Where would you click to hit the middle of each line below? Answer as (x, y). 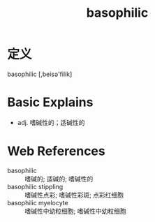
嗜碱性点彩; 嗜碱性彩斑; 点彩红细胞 (74, 195)
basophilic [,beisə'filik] (40, 74)
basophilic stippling (35, 186)
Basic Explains (50, 102)
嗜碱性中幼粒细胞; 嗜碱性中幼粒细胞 (76, 211)
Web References (57, 151)
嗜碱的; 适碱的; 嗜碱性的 (59, 179)
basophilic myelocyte (38, 202)
